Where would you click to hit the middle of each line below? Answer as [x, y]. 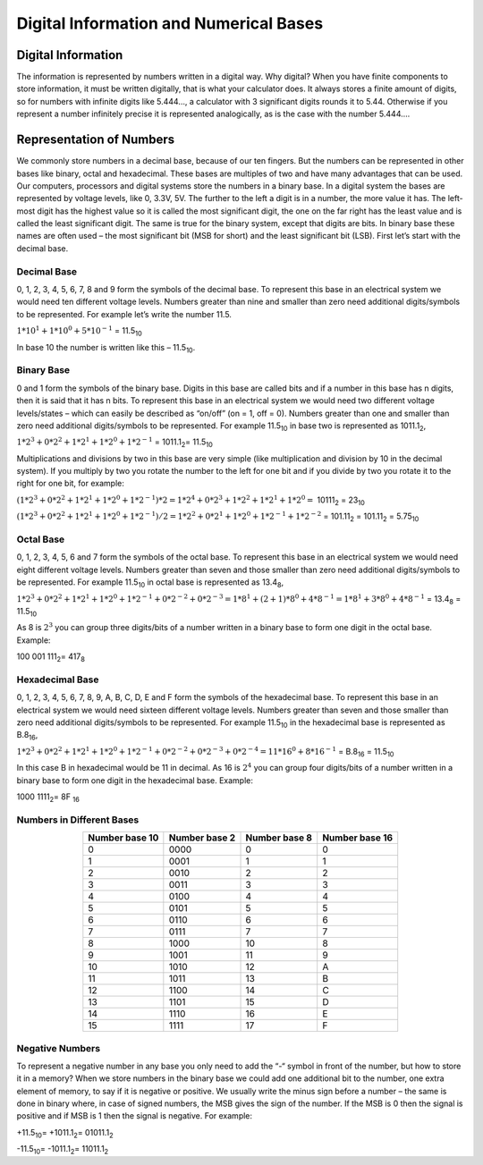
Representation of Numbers [95, 140]
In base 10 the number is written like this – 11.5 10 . [106, 348]
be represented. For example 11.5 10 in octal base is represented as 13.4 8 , [150, 583]
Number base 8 [279, 838]
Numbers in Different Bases [78, 820]
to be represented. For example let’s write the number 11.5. [124, 314]
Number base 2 [202, 838]
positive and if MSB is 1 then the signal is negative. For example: [135, 1116]
